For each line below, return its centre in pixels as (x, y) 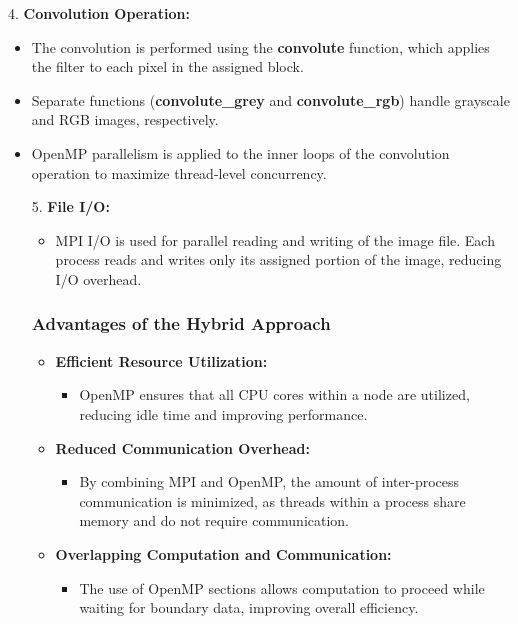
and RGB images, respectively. (125, 119)
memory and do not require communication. (214, 520)
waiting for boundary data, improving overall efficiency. (249, 607)
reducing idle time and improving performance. (223, 413)
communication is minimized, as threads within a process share (272, 500)
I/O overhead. (98, 278)
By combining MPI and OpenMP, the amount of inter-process (269, 481)
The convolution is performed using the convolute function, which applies (260, 46)
